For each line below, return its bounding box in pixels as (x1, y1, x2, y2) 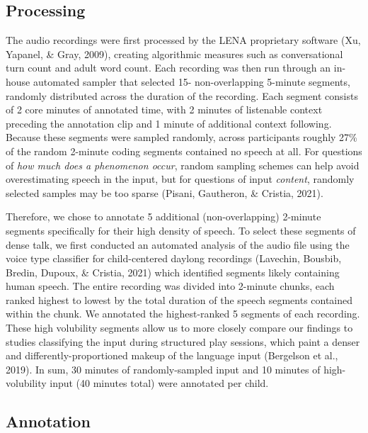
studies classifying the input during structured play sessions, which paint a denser (6, 334, 360, 349)
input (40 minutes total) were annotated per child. (50, 376, 269, 390)
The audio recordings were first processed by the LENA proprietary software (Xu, (6, 33, 361, 47)
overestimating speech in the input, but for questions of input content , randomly (6, 171, 355, 186)
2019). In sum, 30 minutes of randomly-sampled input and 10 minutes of (6, 361, 321, 376)
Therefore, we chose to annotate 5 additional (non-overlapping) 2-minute (6, 209, 321, 224)
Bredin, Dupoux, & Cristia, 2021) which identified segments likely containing (6, 264, 340, 279)
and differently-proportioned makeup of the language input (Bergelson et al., (6, 348, 338, 363)
